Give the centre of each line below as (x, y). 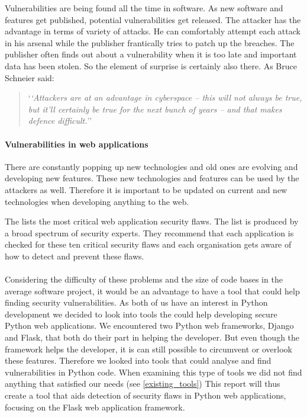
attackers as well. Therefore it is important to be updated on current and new (146, 189)
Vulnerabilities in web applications (77, 144)
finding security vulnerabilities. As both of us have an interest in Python (136, 302)
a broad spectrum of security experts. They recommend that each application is (149, 232)
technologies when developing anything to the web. (97, 201)
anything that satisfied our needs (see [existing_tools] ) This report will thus (143, 384)
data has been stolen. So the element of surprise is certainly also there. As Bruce (151, 65)
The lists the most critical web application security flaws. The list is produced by (152, 221)
